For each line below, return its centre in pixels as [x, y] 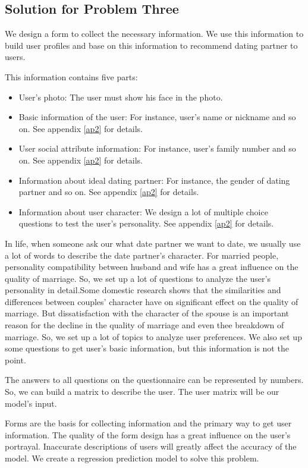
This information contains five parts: [71, 76]
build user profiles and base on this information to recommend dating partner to [151, 45]
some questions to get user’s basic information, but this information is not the [147, 348]
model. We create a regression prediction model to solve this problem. [132, 458]
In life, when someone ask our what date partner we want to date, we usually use [153, 243]
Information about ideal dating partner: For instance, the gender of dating [154, 180]
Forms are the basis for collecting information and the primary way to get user [148, 423]
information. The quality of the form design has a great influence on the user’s [148, 434]
